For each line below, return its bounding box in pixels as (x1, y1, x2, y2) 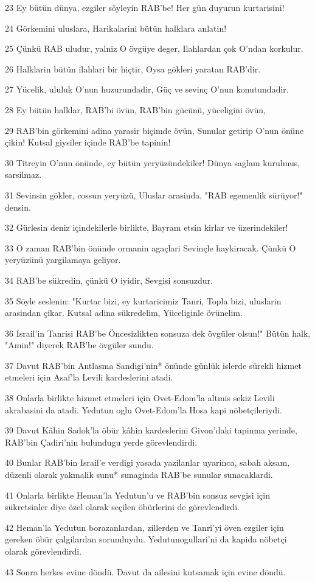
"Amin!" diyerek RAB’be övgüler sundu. (5, 338, 154, 351)
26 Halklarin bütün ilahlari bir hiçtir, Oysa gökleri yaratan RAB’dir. (5, 62, 261, 75)
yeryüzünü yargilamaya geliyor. (5, 253, 121, 266)
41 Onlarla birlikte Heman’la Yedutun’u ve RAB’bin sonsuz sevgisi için (5, 488, 270, 501)
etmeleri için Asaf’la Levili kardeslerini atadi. (5, 371, 173, 384)
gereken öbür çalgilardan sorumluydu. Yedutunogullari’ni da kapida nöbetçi (5, 533, 287, 545)
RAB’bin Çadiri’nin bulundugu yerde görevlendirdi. (5, 435, 198, 448)
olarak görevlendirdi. (5, 545, 82, 557)
